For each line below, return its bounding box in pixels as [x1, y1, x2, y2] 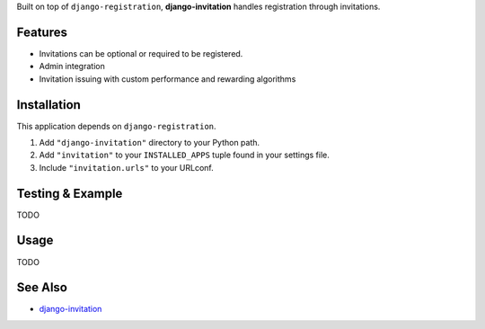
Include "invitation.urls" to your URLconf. [39, 162, 215, 173]
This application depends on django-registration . [16, 120, 216, 131]
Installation [16, 97, 81, 112]
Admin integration [39, 61, 105, 72]
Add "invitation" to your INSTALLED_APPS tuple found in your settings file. [39, 149, 330, 161]
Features [16, 24, 67, 40]
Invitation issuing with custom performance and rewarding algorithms [39, 73, 296, 84]
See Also [16, 280, 67, 296]
